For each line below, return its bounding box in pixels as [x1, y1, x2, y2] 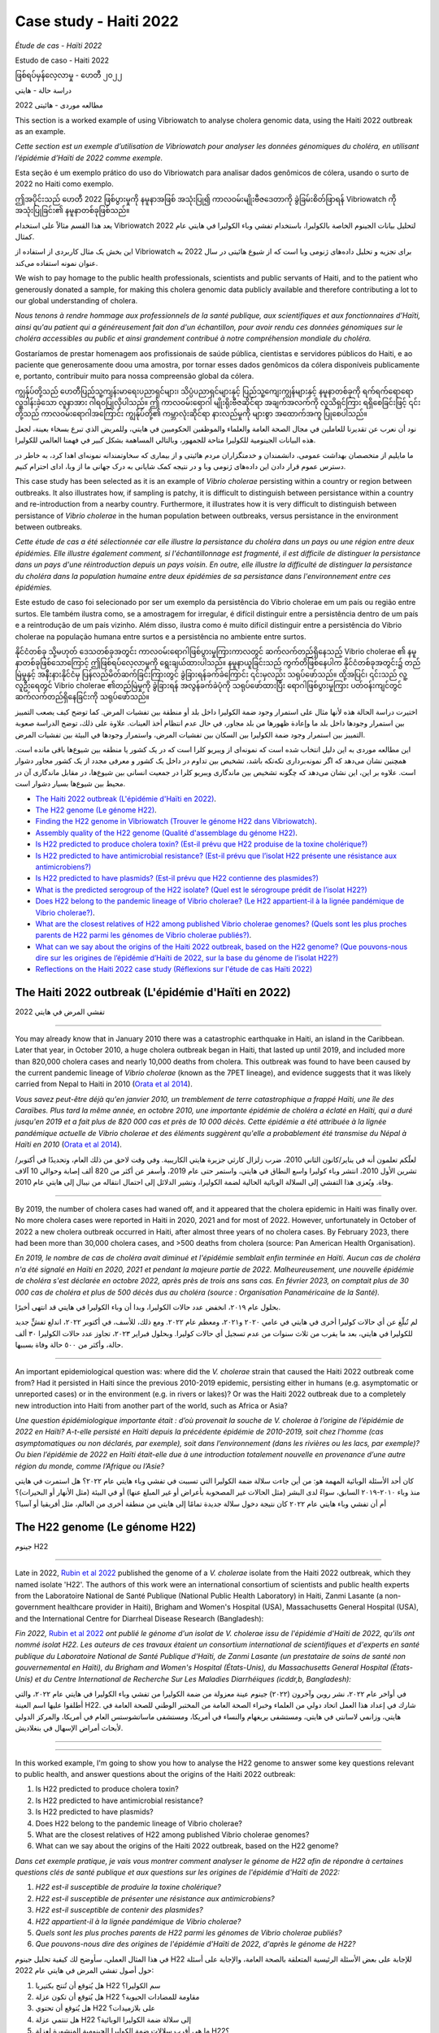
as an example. [15, 126, 67, 136]
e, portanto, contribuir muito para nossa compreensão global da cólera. [15, 371, 254, 381]
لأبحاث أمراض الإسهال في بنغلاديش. [15, 1723, 124, 1733]
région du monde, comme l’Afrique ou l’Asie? [15, 1461, 165, 1471]
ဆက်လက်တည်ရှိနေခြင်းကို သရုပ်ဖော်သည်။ [15, 692, 150, 702]
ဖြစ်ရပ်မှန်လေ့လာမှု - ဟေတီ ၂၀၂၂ [15, 70, 123, 81]
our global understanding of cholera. [15, 295, 138, 305]
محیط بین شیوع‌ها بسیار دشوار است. [15, 779, 126, 789]
